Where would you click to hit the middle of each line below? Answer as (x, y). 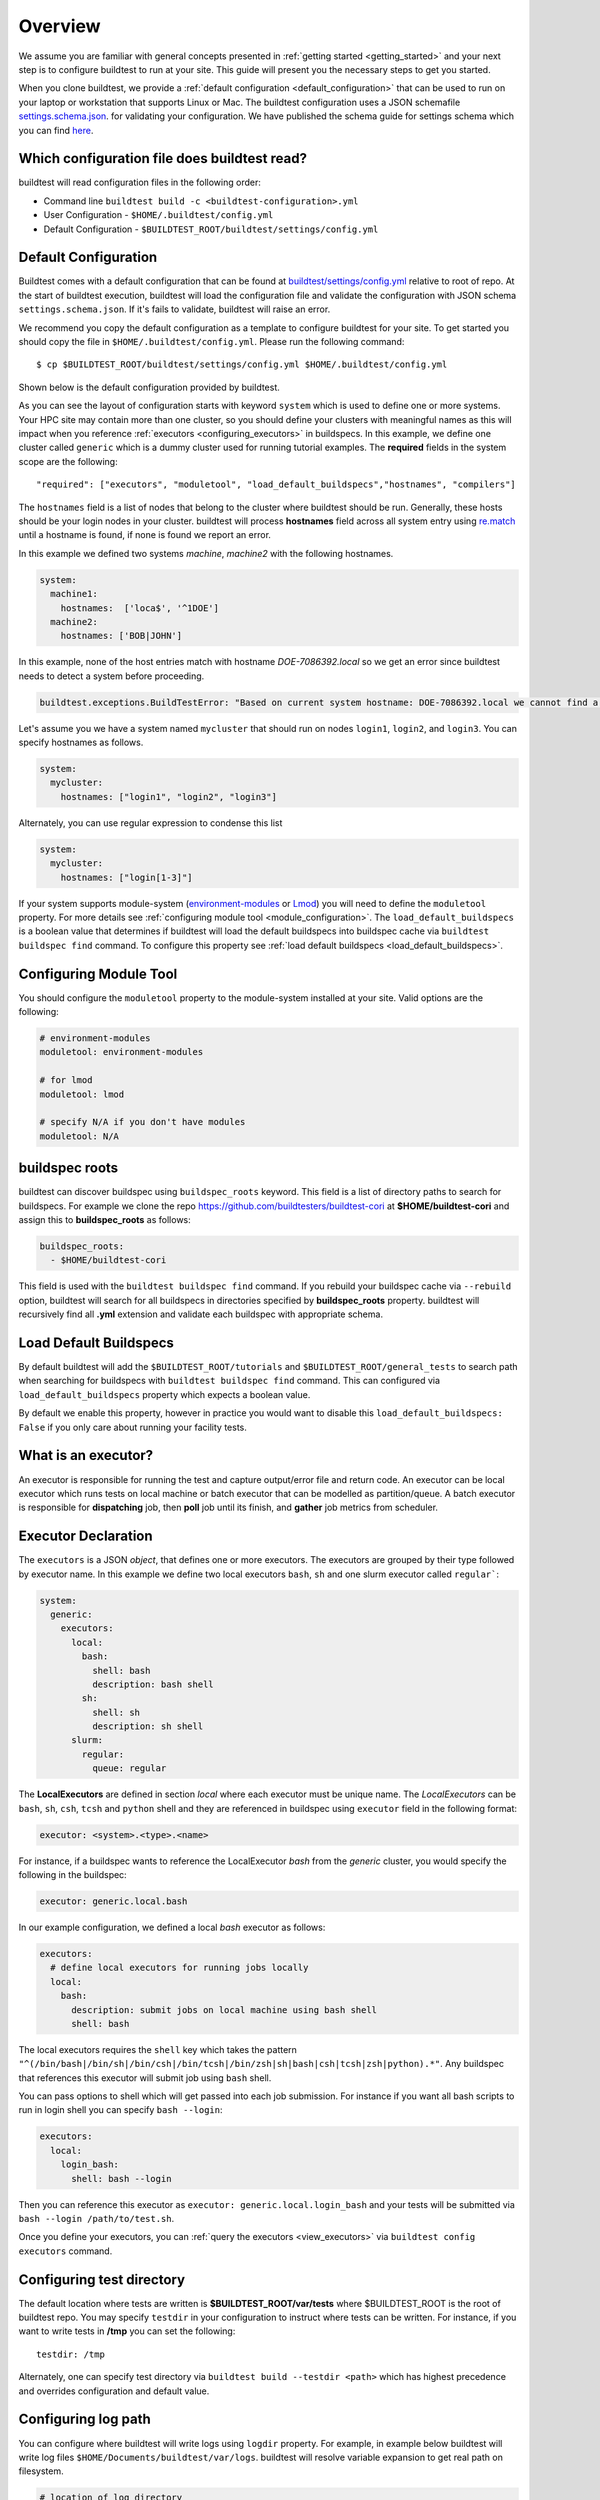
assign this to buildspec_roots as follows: (105, 1219)
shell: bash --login (121, 2178)
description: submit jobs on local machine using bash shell (224, 2009)
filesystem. (41, 2471)
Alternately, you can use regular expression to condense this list (150, 822)
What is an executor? (86, 1455)
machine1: (74, 594)
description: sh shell (147, 1726)
